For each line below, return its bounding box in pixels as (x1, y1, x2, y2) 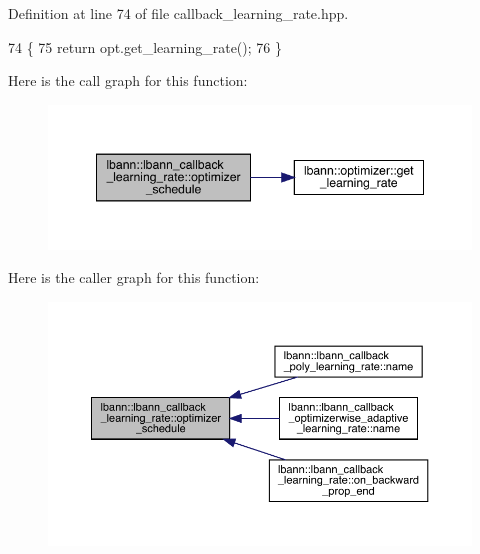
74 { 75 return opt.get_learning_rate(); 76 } (8, 36, 282, 57)
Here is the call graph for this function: (8, 70, 248, 91)
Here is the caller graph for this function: (8, 267, 260, 288)
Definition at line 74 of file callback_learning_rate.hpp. (8, 3, 349, 23)
